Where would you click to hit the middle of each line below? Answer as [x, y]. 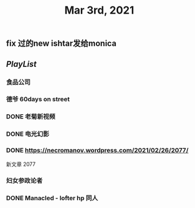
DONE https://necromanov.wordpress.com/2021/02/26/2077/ [97, 151]
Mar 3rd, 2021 [99, 10]
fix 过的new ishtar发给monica [61, 44]
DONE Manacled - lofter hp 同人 [52, 198]
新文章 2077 [21, 164]
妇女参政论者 [25, 181]
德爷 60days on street [38, 100]
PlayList [21, 64]
